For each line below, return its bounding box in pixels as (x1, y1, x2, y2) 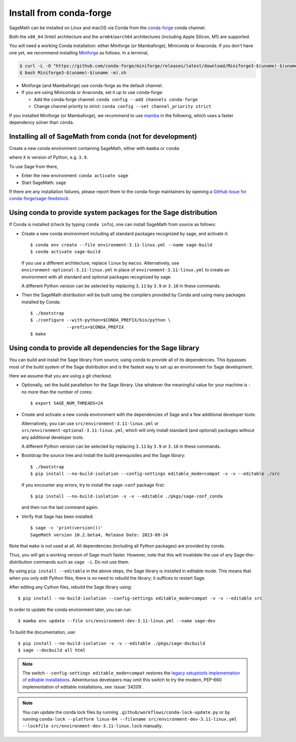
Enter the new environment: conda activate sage (21, 173, 128, 179)
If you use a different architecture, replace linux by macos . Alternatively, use (21, 260, 180, 266)
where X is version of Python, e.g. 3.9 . (9, 154, 88, 160)
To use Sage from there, (9, 163, 59, 169)
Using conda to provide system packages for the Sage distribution (9, 208, 217, 217)
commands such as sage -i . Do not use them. (33, 559, 130, 565)
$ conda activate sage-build (30, 249, 101, 255)
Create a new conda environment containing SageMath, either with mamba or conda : (9, 145, 181, 151)
